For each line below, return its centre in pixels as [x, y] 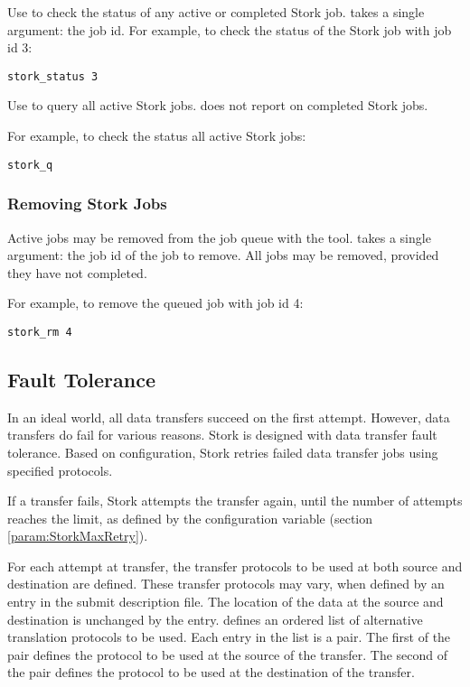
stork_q [30, 165]
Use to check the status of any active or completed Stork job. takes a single [216, 12]
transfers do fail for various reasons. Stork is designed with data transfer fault [222, 435]
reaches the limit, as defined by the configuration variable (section [190, 518]
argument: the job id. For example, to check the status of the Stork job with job [230, 29]
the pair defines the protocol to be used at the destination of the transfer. [211, 672]
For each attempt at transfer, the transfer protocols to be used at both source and [235, 566]
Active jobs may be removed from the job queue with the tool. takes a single [219, 237]
